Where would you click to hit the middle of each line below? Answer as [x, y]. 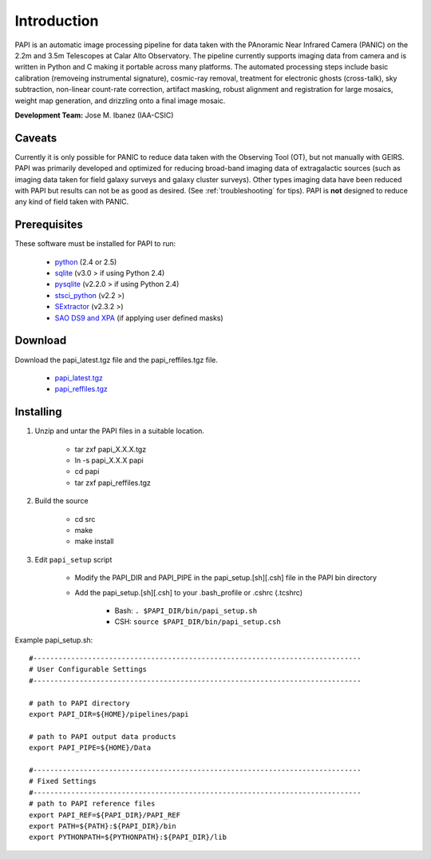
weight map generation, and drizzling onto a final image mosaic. [120, 101]
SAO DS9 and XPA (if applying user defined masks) [139, 318]
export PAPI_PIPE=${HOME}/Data [90, 748]
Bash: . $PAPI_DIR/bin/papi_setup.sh [186, 610]
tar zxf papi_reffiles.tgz [113, 483]
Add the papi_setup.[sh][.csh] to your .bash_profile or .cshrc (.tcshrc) [189, 592]
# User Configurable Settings [88, 670]
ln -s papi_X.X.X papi [109, 460]
